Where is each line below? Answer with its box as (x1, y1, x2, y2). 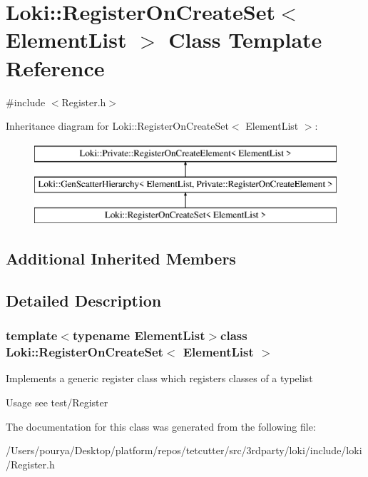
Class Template (168, 25, 322, 54)
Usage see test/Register (6, 394, 108, 409)
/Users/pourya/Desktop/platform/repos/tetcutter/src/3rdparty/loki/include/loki (6, 443, 362, 458)
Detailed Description (6, 289, 162, 311)
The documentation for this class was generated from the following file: (6, 419, 316, 434)
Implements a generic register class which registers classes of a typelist (6, 371, 313, 386)
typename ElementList (72, 327, 205, 344)
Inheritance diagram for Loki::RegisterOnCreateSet (6, 118, 229, 133)
